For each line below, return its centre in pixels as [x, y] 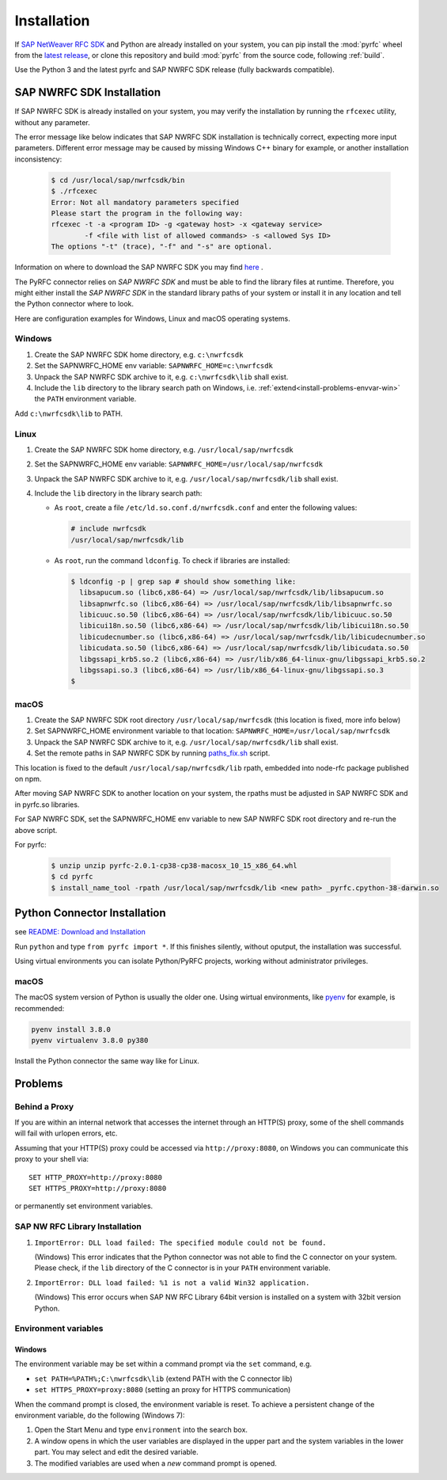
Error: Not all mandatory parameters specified [145, 202]
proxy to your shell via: [52, 1159]
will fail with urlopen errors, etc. [66, 1133]
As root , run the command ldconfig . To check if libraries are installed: [172, 560]
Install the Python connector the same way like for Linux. [107, 1060]
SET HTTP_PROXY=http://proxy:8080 [95, 1177]
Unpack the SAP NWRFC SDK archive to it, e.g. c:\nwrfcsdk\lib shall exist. [161, 377]
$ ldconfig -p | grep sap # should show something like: [184, 581]
